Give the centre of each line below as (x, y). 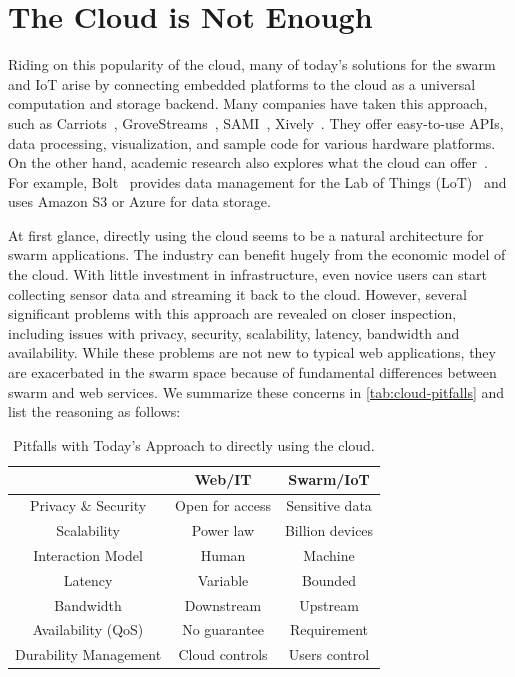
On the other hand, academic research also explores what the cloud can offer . (248, 162)
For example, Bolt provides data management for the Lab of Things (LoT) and (257, 181)
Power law (223, 530)
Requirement (329, 629)
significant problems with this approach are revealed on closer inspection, (232, 313)
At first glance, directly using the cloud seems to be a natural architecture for (246, 234)
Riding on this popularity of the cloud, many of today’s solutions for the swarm (252, 64)
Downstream (223, 604)
